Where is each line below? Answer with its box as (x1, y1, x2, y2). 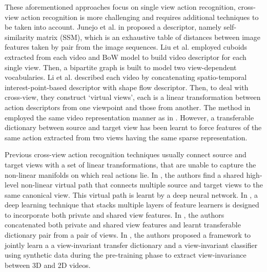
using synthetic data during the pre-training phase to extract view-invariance (5, 249, 247, 260)
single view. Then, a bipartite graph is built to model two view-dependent (5, 61, 237, 72)
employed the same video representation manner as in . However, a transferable (5, 112, 254, 122)
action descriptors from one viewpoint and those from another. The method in (5, 101, 251, 112)
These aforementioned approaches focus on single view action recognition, (5, 2, 236, 12)
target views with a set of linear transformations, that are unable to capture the (5, 159, 256, 170)
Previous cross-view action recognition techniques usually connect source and (5, 149, 247, 160)
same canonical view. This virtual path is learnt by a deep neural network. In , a (5, 189, 258, 200)
